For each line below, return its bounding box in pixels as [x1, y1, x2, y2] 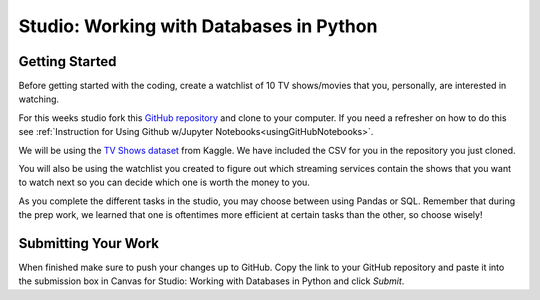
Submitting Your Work [18, 235, 160, 252]
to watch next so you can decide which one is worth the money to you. [18, 176, 310, 189]
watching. [18, 93, 60, 105]
